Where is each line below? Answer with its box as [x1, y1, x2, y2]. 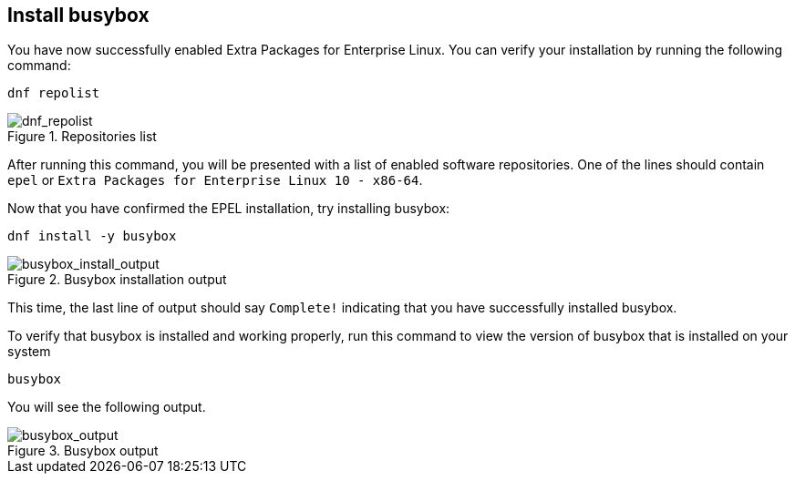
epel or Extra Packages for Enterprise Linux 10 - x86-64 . [7, 172, 423, 189]
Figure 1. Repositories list [7, 128, 157, 145]
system [7, 343, 51, 360]
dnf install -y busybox [7, 229, 177, 244]
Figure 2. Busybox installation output [7, 271, 227, 288]
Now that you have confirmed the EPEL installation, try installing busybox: [7, 200, 450, 217]
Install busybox [7, 4, 150, 26]
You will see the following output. [7, 399, 206, 415]
